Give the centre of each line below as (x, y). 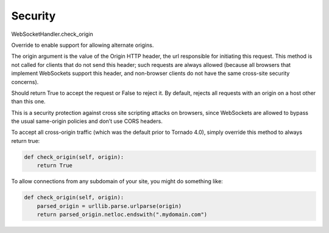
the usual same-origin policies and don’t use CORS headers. (87, 121)
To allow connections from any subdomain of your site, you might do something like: (117, 181)
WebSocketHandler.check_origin (52, 34)
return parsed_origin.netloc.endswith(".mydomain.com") (122, 214)
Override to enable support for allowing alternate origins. (83, 45)
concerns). (25, 82)
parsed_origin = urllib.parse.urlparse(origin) (109, 206)
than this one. (28, 102)
